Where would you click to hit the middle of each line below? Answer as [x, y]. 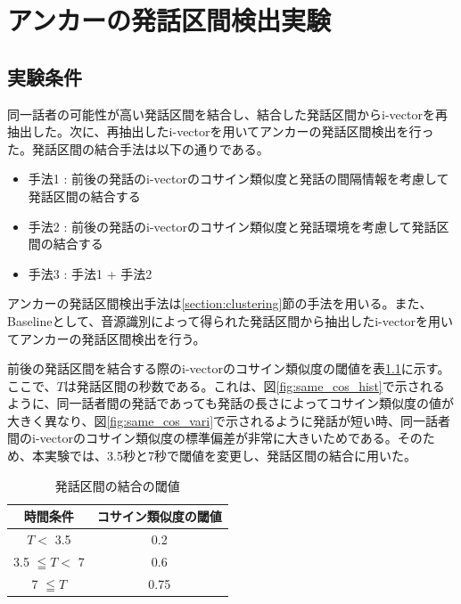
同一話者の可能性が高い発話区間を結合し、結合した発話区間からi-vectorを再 [227, 114]
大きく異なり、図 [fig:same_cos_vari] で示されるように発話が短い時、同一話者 [229, 420]
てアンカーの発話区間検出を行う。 [107, 338]
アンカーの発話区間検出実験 [169, 20]
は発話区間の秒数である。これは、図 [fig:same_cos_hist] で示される [254, 385]
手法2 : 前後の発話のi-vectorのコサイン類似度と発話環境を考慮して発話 [232, 226]
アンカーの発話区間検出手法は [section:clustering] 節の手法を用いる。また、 [220, 303]
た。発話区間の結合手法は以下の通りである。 [138, 148]
